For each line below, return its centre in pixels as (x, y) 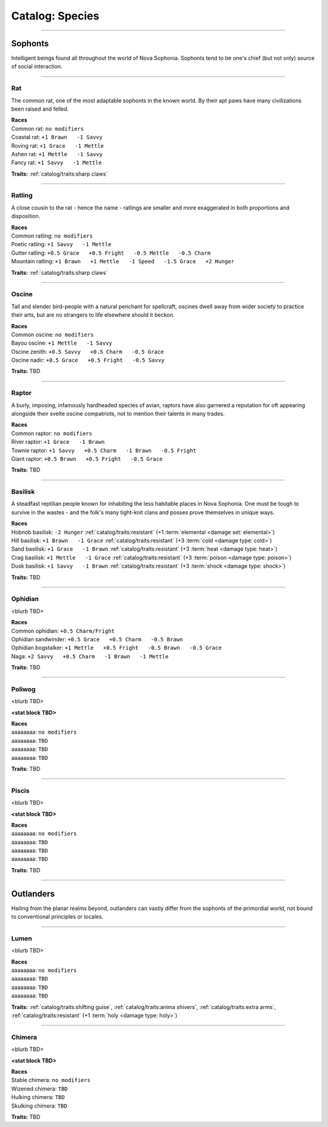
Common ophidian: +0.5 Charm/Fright (63, 631)
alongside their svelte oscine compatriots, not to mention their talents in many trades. (118, 414)
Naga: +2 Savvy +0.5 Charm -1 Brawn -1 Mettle (90, 656)
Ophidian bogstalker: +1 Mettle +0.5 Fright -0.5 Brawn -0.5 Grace (116, 648)
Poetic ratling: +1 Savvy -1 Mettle (61, 244)
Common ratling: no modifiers (52, 236)
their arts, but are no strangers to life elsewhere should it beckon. (93, 315)
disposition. (26, 216)
